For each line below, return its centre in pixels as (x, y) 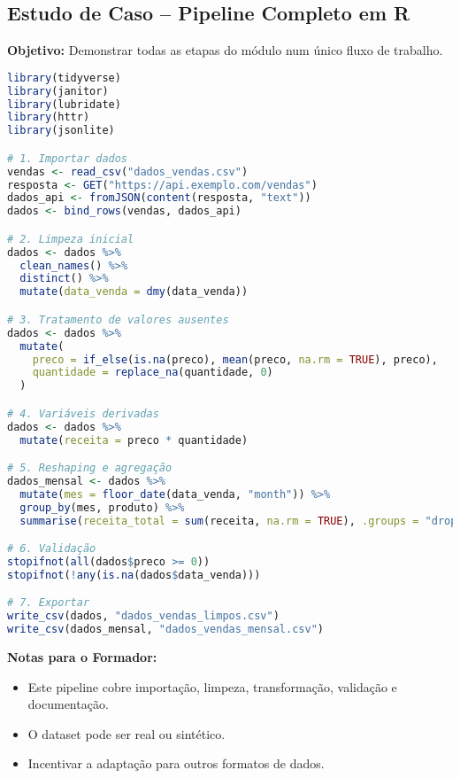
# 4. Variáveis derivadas (83, 413)
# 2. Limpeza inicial (71, 239)
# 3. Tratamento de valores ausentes (118, 319)
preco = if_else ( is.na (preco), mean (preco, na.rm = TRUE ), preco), (235, 359)
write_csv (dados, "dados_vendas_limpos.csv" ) (143, 616)
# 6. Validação (52, 549)
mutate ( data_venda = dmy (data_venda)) (134, 292)
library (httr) (49, 117)
